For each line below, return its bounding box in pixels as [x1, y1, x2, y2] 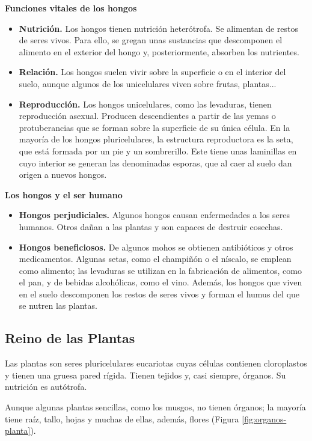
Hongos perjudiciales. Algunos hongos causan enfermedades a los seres [19, 208, 290, 221]
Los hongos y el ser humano [5, 188, 123, 201]
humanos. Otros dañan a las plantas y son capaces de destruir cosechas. [19, 220, 283, 233]
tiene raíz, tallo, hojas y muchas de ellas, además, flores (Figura [5, 412, 239, 425]
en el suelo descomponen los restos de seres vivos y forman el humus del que [19, 287, 300, 300]
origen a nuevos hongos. [19, 168, 107, 181]
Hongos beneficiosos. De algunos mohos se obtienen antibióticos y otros [19, 240, 293, 253]
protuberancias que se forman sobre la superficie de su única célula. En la [19, 121, 290, 133]
